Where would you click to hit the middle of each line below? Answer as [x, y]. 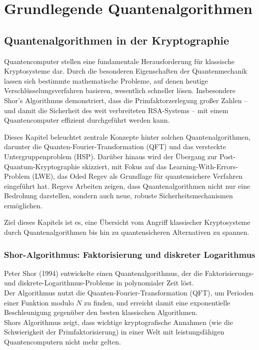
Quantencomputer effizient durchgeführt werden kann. [87, 120]
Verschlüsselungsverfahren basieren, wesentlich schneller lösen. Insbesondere [120, 90]
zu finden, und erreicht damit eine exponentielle [157, 302]
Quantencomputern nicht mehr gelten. [62, 342]
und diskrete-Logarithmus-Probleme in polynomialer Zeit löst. [99, 283]
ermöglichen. [23, 205]
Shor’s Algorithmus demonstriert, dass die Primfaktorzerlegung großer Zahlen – [126, 100]
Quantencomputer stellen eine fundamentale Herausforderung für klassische [119, 61]
